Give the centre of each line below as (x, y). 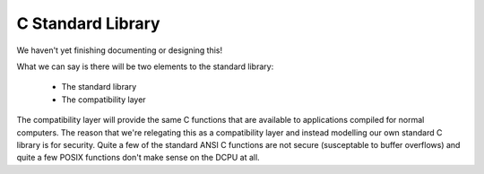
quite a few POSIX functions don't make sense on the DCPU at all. (138, 158)
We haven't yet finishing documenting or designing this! (120, 50)
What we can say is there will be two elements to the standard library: (145, 66)
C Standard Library (88, 23)
